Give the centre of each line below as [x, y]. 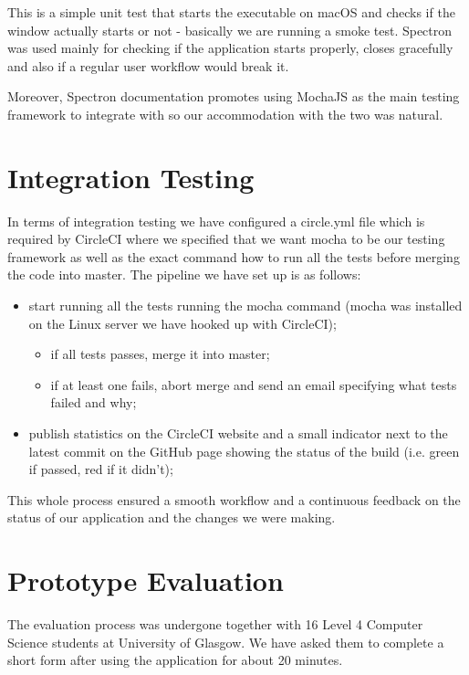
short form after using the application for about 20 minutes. [175, 660]
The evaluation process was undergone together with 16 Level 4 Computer [215, 624]
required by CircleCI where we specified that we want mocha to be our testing [226, 239]
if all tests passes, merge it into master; [160, 354]
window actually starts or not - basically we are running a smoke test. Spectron [230, 30]
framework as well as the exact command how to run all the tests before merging [234, 256]
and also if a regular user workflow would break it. [148, 65]
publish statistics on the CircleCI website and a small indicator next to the [238, 433]
